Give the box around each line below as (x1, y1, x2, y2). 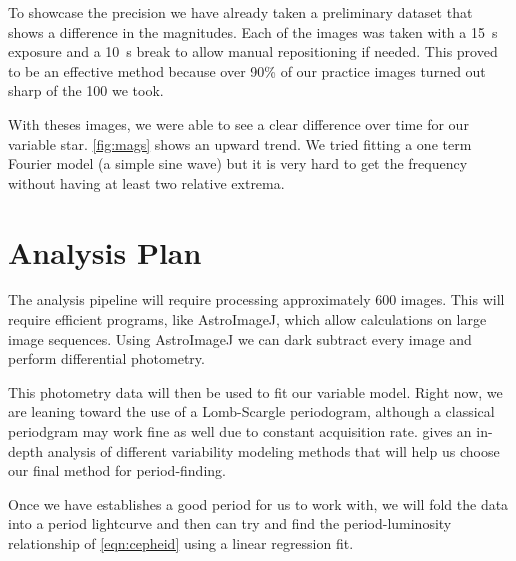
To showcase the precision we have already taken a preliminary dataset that (8, 2, 473, 22)
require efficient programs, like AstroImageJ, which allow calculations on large (8, 309, 487, 330)
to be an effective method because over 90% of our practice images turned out (8, 60, 486, 81)
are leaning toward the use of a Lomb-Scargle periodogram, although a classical (8, 401, 495, 422)
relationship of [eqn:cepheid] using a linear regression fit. (8, 533, 354, 553)
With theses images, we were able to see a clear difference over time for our (8, 113, 469, 134)
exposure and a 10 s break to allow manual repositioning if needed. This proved (8, 41, 498, 62)
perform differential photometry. (8, 348, 205, 369)
